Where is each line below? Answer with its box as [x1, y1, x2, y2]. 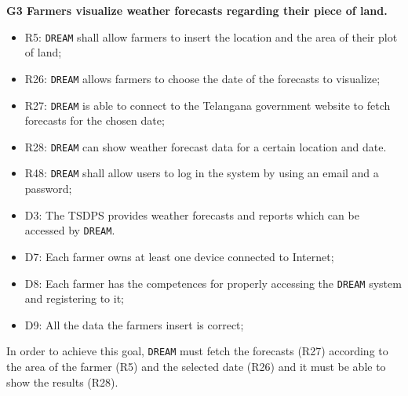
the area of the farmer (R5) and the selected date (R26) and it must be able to [6, 358, 386, 374]
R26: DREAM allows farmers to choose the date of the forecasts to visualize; [24, 70, 381, 86]
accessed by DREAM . [24, 222, 115, 238]
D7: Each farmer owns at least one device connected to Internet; [24, 248, 334, 264]
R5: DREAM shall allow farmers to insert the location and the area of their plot [24, 28, 398, 45]
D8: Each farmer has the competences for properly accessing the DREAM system [24, 274, 402, 291]
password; [24, 180, 72, 197]
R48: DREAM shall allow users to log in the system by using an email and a [24, 165, 379, 181]
